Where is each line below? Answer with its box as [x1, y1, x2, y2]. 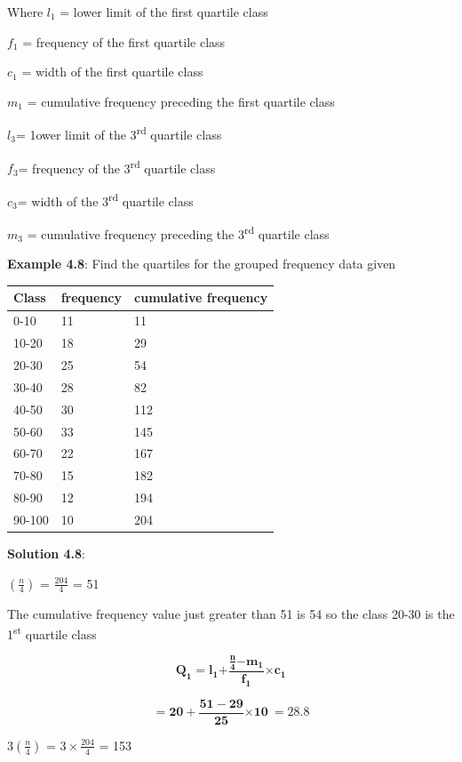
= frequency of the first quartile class [22, 32, 226, 51]
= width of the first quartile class [21, 62, 203, 81]
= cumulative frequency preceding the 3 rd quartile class [27, 222, 330, 243]
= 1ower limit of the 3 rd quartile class [15, 123, 222, 144]
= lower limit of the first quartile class [60, 3, 268, 20]
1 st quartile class [7, 622, 97, 643]
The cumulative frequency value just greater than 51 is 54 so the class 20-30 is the [7, 604, 455, 622]
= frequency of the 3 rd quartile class [18, 156, 216, 177]
